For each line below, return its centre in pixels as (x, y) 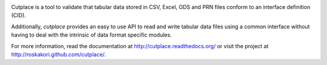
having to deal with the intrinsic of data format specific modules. (91, 35)
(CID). (19, 16)
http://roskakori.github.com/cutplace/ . (58, 54)
